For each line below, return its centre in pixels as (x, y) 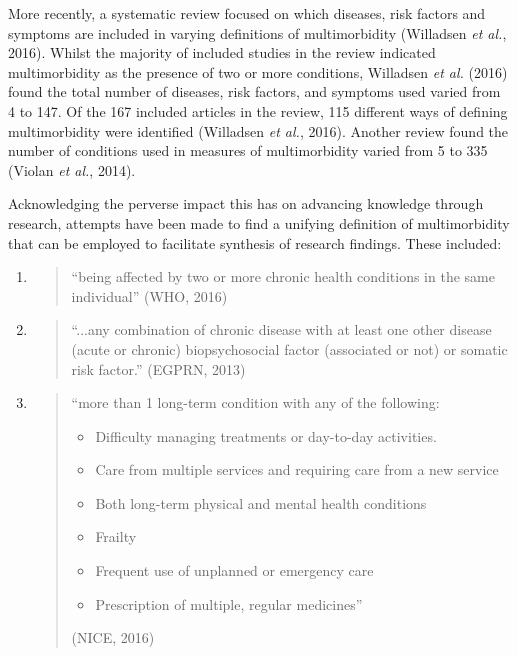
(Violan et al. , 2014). (72, 169)
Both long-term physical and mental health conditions (261, 502)
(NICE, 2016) (113, 637)
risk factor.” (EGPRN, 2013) (158, 368)
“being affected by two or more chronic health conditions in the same (283, 276)
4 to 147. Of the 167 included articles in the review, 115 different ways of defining (258, 110)
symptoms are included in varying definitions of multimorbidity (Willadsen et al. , (257, 32)
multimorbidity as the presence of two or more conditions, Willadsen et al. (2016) (258, 71)
